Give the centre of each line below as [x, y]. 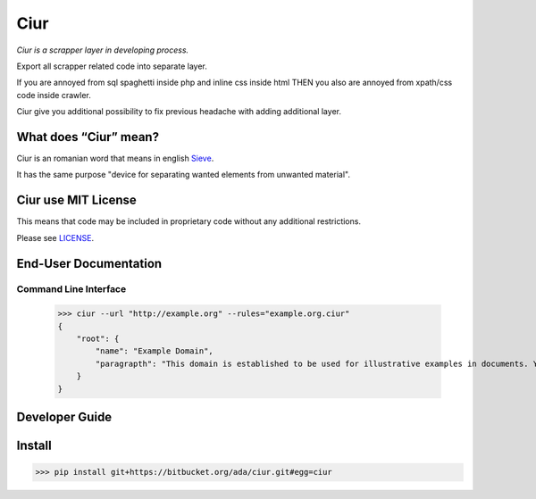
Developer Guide [64, 417]
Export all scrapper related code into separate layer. [112, 66]
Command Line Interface [71, 289]
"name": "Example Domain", [154, 351]
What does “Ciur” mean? [88, 137]
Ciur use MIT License [77, 200]
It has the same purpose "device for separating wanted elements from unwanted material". [183, 175]
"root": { [98, 339]
